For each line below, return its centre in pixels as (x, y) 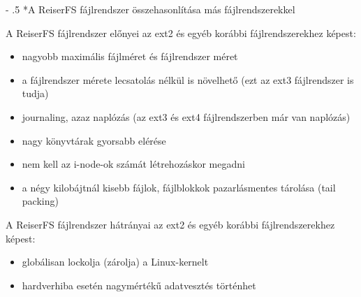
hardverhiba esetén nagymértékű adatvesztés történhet (139, 285)
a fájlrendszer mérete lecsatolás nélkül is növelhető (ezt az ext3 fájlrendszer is (188, 79)
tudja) (35, 93)
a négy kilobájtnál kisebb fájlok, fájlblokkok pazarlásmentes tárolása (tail (179, 187)
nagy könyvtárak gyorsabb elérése (94, 140)
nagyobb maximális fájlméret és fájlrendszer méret (130, 56)
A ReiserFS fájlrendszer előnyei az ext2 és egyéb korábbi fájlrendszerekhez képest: (181, 32)
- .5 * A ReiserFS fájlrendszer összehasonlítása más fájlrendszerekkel (150, 9)
